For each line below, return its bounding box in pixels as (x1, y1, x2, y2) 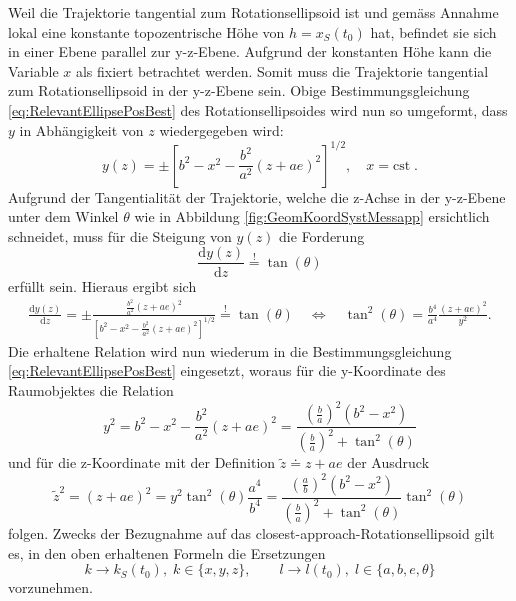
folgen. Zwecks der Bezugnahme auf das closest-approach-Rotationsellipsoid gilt (8, 522, 495, 543)
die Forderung (279, 225, 365, 246)
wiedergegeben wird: (159, 119, 284, 140)
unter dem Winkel (8, 206, 119, 227)
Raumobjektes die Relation (8, 380, 174, 400)
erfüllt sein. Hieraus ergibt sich (8, 275, 197, 296)
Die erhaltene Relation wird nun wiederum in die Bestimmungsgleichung (8, 340, 452, 361)
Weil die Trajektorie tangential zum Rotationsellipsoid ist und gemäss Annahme (8, 2, 499, 22)
